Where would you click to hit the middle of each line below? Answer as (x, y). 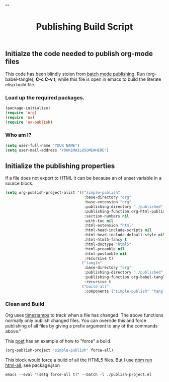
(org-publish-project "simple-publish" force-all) (59, 350)
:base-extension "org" (108, 202)
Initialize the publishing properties (60, 166)
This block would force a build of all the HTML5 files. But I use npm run (79, 360)
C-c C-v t (46, 79)
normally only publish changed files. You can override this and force (76, 320)
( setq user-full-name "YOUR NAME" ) (43, 145)
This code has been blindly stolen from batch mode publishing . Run (75, 74)
